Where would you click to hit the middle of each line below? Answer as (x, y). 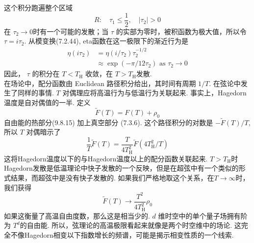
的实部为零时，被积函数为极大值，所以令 (181, 31)
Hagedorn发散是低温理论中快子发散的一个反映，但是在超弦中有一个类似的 (121, 168)
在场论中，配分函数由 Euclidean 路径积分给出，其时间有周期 (100, 83)
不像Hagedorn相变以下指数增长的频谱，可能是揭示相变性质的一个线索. (122, 234)
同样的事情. (36, 93)
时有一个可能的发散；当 (71, 31)
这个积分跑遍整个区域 (38, 7)
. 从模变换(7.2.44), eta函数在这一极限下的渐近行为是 (106, 41)
